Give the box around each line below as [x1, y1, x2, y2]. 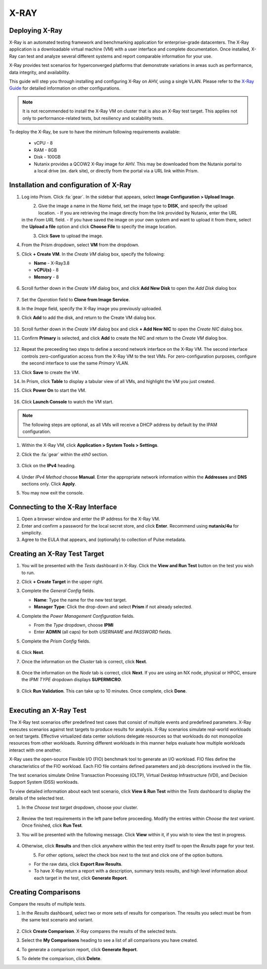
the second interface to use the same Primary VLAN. [21, 360, 130, 366]
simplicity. [21, 530, 42, 536]
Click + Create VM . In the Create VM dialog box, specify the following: [21, 251, 165, 257]
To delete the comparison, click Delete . [21, 955, 102, 961]
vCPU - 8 [34, 140, 53, 146]
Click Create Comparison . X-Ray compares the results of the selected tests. [21, 928, 178, 934]
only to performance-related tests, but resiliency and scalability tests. [22, 115, 164, 121]
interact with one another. [9, 747, 62, 753]
